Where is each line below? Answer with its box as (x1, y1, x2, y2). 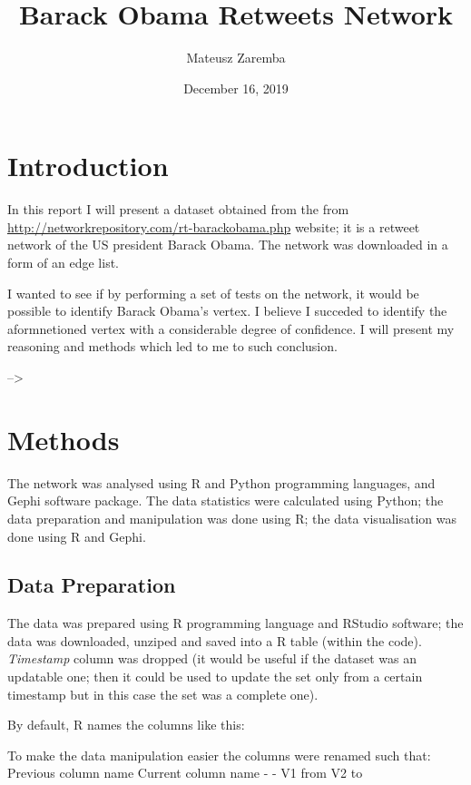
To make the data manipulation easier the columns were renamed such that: (7, 745, 431, 764)
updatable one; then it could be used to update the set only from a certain (7, 667, 423, 686)
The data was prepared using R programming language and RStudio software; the (7, 613, 464, 633)
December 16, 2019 (183, 78, 289, 97)
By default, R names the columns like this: (7, 715, 245, 734)
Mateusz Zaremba (186, 48, 286, 67)
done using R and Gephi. (7, 526, 146, 545)
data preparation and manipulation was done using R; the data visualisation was (7, 508, 456, 527)
